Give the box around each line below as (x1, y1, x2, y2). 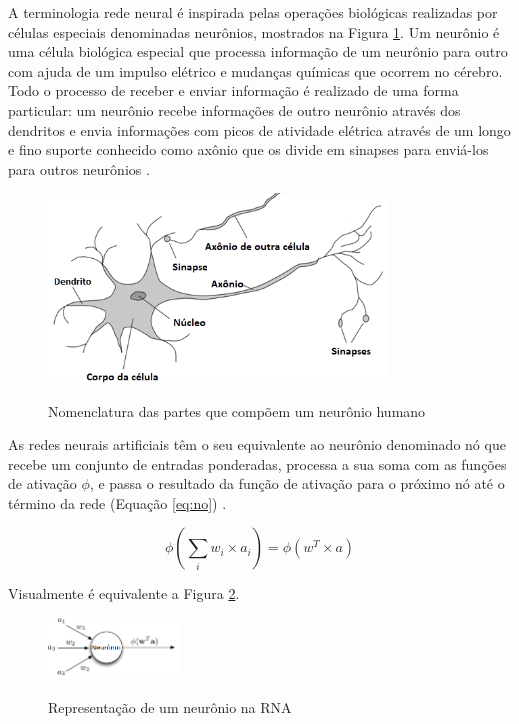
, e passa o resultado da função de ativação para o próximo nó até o (89, 473, 505, 494)
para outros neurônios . (8, 158, 150, 179)
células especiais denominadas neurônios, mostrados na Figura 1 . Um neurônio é (8, 21, 500, 42)
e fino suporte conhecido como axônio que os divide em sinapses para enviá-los (8, 139, 489, 160)
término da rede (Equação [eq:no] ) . (8, 492, 227, 513)
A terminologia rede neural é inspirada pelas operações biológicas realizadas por (8, 2, 498, 22)
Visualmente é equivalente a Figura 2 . (8, 583, 240, 604)
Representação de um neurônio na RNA (48, 696, 292, 717)
